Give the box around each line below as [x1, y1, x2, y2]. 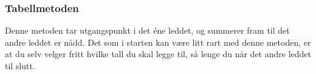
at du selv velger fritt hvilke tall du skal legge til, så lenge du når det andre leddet [5, 48, 311, 60]
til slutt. [5, 60, 35, 72]
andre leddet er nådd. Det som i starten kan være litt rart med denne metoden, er [5, 35, 311, 48]
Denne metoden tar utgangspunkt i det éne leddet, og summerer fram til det [5, 24, 290, 37]
